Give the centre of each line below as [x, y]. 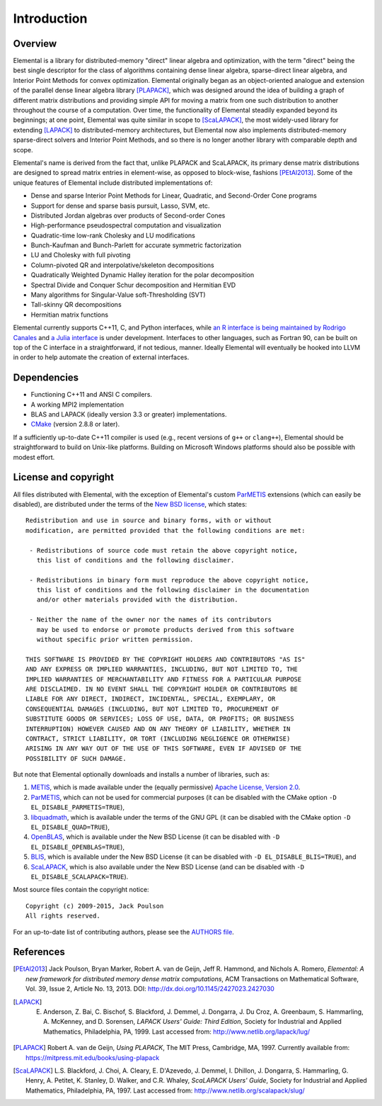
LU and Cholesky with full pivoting [81, 255]
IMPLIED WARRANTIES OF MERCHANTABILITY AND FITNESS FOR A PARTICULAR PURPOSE [164, 679]
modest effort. [34, 457]
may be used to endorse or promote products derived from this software [165, 630]
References [39, 952]
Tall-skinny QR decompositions [76, 305]
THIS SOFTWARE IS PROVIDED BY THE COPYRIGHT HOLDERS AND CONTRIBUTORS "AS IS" [166, 659]
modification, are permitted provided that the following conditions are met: [166, 530]
